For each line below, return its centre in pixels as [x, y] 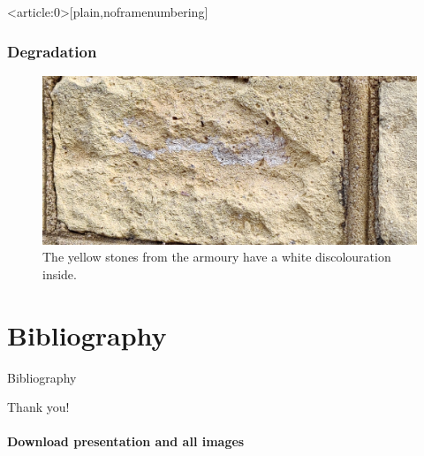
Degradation [52, 51]
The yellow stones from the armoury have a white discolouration [217, 257]
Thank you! [38, 407]
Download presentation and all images [126, 441]
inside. [60, 274]
